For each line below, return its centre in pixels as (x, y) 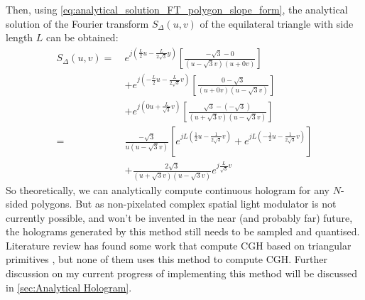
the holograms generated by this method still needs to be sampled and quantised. (183, 231)
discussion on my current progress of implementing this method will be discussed (182, 273)
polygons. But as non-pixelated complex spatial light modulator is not (184, 204)
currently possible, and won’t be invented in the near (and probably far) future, (179, 217)
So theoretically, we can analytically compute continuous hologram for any (168, 189)
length (20, 37)
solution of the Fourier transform (77, 23)
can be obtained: (82, 37)
